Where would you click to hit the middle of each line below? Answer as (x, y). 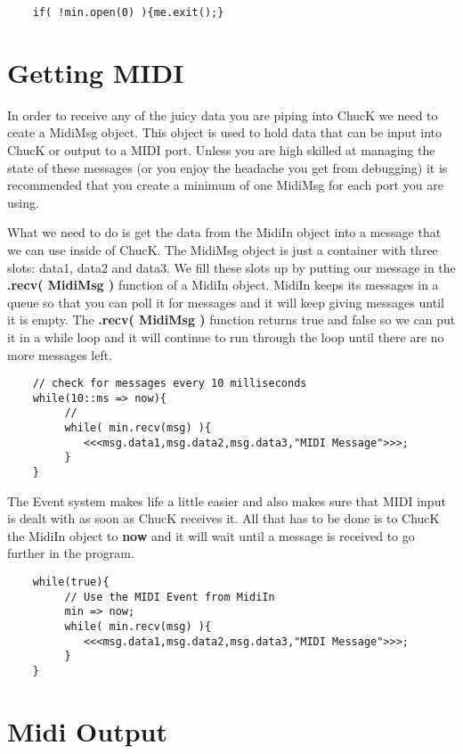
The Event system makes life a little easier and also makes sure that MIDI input (227, 500)
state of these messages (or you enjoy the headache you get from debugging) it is (227, 167)
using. (23, 202)
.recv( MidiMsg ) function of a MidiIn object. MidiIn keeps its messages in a (223, 285)
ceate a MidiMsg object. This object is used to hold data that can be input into (224, 132)
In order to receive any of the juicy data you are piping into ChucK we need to (223, 115)
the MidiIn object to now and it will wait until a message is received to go (211, 535)
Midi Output (87, 730)
